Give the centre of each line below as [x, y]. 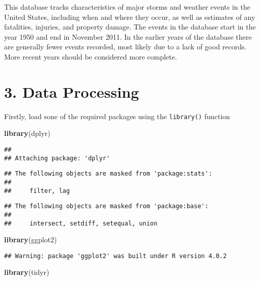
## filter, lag [37, 191]
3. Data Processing [72, 91]
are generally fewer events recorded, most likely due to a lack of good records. [125, 47]
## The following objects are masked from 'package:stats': [108, 174]
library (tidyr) [27, 272]
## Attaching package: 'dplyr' [57, 158]
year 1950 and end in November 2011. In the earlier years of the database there [128, 36]
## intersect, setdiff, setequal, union [81, 223]
